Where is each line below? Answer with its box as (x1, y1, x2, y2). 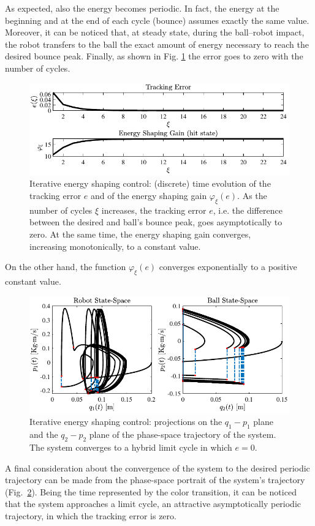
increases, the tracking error (101, 203, 207, 216)
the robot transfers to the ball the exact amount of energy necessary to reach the (5, 37, 309, 50)
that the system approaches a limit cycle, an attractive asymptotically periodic (5, 497, 302, 510)
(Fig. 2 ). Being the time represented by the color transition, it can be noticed (5, 485, 297, 498)
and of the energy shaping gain (91, 189, 207, 201)
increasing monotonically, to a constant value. (29, 239, 201, 252)
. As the (237, 189, 267, 201)
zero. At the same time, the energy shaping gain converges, (29, 227, 251, 240)
